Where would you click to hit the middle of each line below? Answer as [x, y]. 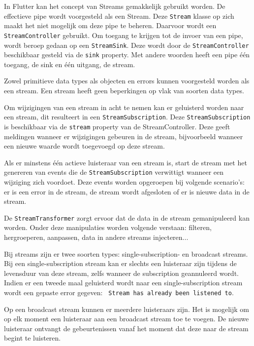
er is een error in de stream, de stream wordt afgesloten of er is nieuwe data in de [127, 191]
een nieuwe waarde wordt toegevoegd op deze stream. [84, 146]
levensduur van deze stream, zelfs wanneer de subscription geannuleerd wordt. [121, 273]
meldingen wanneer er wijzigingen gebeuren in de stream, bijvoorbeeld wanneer [124, 136]
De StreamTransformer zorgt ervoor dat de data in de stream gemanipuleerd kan [127, 217]
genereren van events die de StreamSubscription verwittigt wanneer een [114, 172]
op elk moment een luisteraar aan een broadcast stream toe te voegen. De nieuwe [127, 319]
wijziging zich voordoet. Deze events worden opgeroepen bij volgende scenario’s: [125, 181]
